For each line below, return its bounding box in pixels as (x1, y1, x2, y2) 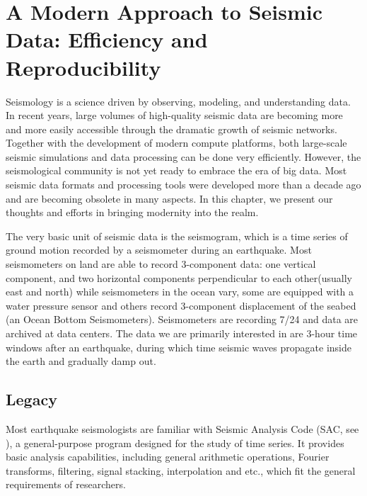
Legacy (6, 388, 57, 410)
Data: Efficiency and (6, 25, 208, 54)
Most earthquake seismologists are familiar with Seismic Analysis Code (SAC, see (6, 421, 359, 436)
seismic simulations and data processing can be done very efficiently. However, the (6, 149, 361, 164)
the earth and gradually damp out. (6, 354, 156, 368)
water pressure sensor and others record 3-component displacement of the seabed (6, 298, 356, 312)
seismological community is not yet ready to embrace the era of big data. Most (6, 163, 347, 178)
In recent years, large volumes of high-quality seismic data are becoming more (6, 108, 343, 123)
